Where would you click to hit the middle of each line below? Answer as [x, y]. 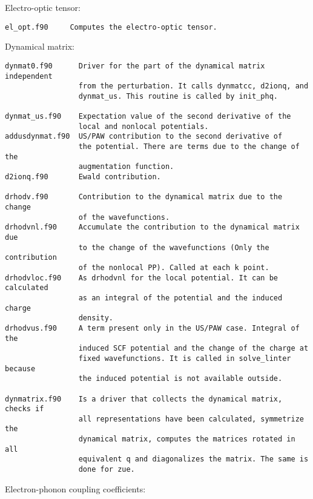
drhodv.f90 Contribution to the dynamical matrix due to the [144, 197]
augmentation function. [126, 167]
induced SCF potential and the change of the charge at [193, 349]
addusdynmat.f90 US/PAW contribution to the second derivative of [144, 137]
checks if [25, 409]
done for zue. [107, 470]
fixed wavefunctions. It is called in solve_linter [185, 358]
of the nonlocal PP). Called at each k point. [174, 267]
